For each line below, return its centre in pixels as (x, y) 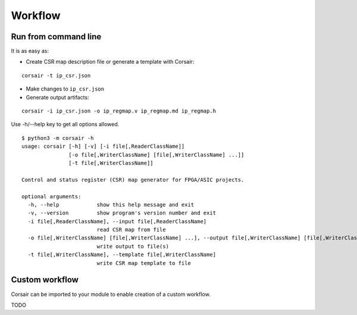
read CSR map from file (131, 230)
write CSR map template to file (144, 263)
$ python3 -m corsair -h (58, 138)
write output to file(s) (133, 246)
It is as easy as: (30, 51)
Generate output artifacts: (57, 97)
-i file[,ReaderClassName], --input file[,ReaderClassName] (117, 221)
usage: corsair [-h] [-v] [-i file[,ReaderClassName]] (103, 146)
